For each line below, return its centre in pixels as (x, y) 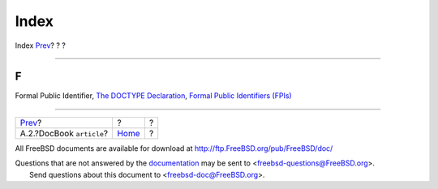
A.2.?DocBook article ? (64, 133)
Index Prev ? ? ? (41, 45)
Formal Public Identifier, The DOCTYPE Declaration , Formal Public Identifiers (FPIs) (153, 96)
